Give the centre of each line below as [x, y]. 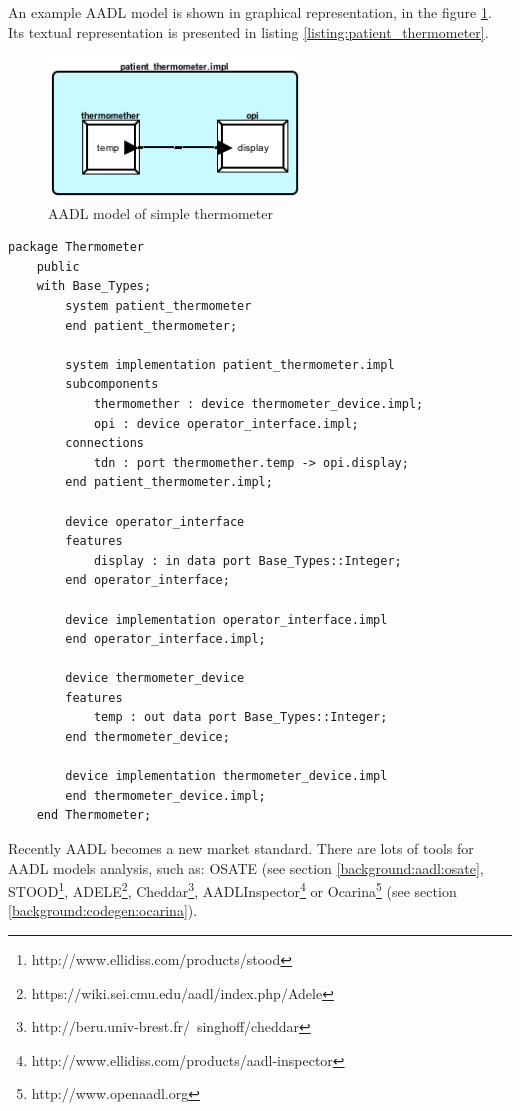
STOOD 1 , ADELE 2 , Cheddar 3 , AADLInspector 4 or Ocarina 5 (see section [232, 889]
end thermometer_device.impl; [165, 795]
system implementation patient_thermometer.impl [230, 364]
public [58, 266]
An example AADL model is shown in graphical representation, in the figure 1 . [250, 12]
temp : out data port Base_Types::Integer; [240, 717]
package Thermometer [76, 247]
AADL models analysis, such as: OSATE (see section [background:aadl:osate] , [246, 867]
